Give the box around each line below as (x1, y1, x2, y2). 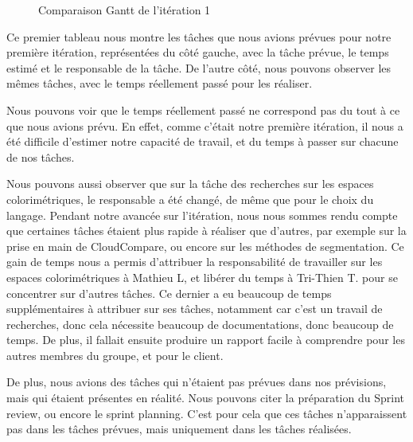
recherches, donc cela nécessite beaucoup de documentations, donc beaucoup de (6, 315, 394, 332)
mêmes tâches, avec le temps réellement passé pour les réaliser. (6, 75, 313, 92)
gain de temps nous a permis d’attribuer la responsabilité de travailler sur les (6, 253, 383, 270)
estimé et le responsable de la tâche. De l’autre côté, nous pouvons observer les (6, 59, 392, 76)
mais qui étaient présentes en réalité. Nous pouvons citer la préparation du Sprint (6, 389, 404, 406)
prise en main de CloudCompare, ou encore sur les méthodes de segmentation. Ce (6, 237, 404, 254)
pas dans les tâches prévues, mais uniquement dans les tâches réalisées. (6, 420, 352, 437)
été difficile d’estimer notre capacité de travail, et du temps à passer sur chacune (6, 133, 399, 150)
